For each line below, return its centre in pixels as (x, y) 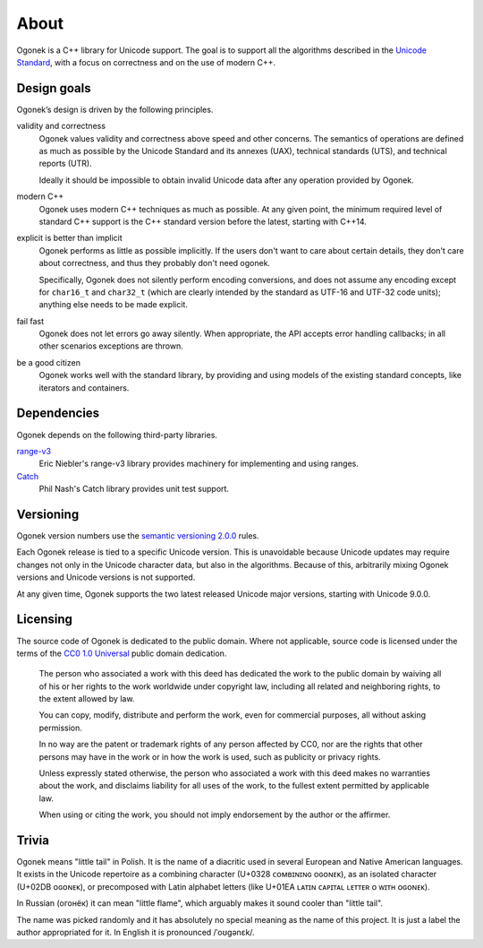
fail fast (30, 321)
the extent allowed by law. (87, 699)
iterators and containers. (84, 388)
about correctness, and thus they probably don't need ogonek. (155, 263)
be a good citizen (48, 362)
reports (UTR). (66, 164)
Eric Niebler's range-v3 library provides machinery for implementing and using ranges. (199, 464)
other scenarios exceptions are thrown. (111, 346)
